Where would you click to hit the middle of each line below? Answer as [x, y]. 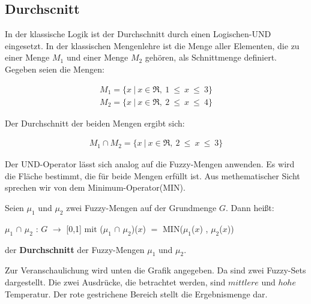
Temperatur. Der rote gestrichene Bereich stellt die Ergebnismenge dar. [136, 294]
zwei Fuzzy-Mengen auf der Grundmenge [141, 208]
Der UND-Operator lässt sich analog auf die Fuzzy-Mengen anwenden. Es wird [150, 164]
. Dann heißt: [250, 208]
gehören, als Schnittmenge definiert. [211, 57]
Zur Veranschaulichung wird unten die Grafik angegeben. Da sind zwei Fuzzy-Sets [155, 270]
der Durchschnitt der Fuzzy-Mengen [75, 249]
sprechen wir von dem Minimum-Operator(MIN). [95, 187]
